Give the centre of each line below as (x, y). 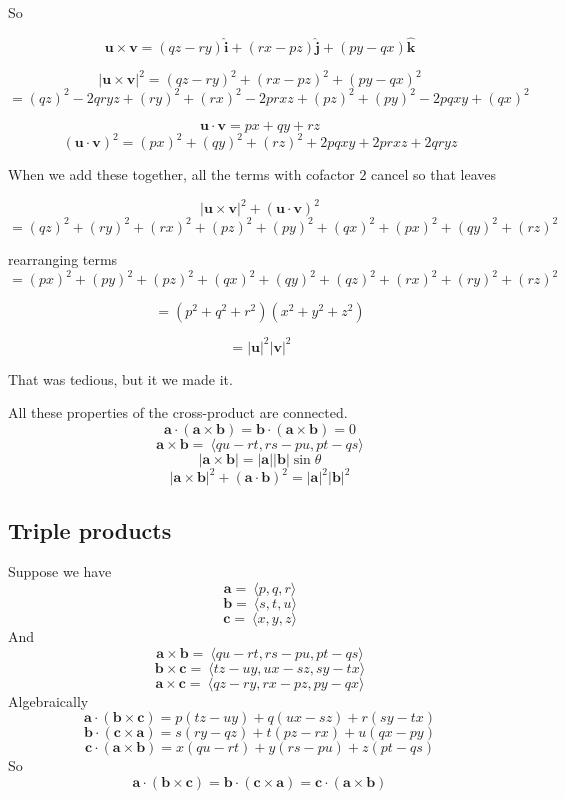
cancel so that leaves (434, 174)
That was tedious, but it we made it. (120, 378)
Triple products (90, 529)
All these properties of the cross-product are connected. (178, 412)
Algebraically (48, 700)
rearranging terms (63, 258)
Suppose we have (60, 571)
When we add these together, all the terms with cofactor (181, 174)
